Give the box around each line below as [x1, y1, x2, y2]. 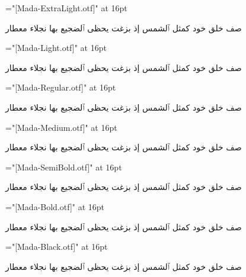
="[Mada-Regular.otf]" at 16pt [5, 81, 116, 94]
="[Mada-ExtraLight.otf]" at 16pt [5, 2, 127, 14]
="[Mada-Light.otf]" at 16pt [5, 41, 107, 54]
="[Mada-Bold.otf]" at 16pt [5, 200, 105, 212]
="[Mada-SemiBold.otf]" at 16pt [5, 160, 122, 173]
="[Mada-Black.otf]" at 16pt [5, 240, 108, 253]
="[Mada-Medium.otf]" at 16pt [5, 121, 117, 133]
